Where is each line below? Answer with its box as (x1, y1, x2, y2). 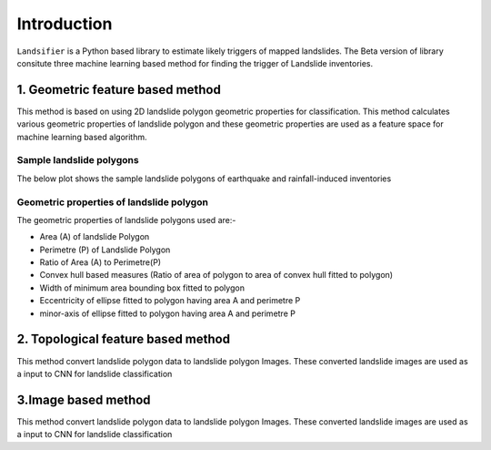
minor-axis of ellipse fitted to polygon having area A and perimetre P (39, 308, 296, 319)
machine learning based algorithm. (16, 131, 147, 142)
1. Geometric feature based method (16, 82, 222, 97)
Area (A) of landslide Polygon (39, 231, 150, 242)
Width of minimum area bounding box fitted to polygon (39, 282, 245, 293)
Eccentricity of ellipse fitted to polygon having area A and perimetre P (39, 295, 301, 306)
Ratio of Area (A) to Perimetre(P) (39, 257, 162, 268)
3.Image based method (16, 392, 151, 407)
